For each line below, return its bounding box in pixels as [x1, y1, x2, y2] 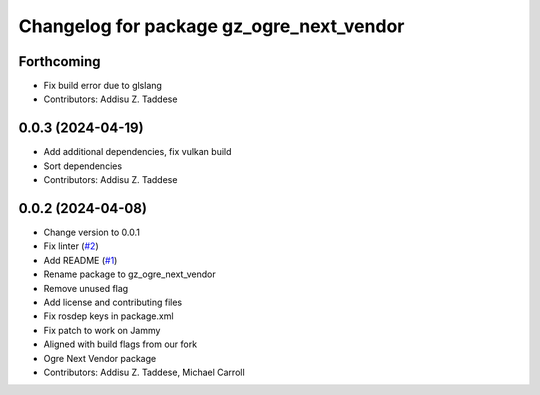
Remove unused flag [43, 282, 129, 294]
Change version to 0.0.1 [43, 226, 140, 239]
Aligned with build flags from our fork [43, 338, 198, 350]
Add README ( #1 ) [43, 254, 118, 266]
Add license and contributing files [43, 296, 183, 308]
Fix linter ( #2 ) [43, 240, 99, 252]
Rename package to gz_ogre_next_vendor [43, 268, 216, 280]
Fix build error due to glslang [43, 80, 162, 92]
